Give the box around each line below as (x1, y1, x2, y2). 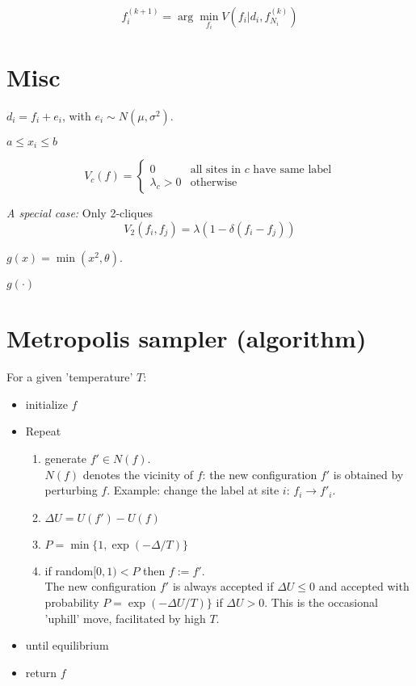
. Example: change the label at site (107, 482, 279, 499)
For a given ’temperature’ (6, 368, 133, 385)
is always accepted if (172, 578, 274, 595)
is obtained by (333, 465, 404, 482)
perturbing (44, 482, 98, 499)
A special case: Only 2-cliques (6, 204, 153, 221)
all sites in (190, 164, 241, 176)
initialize (25, 395, 68, 412)
